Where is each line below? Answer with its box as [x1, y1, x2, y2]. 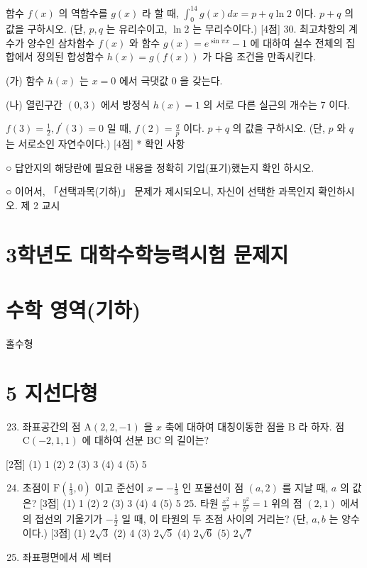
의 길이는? [164, 433, 209, 447]
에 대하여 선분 [82, 433, 144, 447]
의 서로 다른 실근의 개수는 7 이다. [203, 96, 350, 111]
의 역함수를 [58, 5, 108, 20]
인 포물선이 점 [182, 480, 244, 495]
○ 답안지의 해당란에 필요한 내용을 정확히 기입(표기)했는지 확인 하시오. [6, 160, 314, 174]
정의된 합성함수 [36, 49, 104, 64]
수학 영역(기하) [6, 295, 141, 324]
